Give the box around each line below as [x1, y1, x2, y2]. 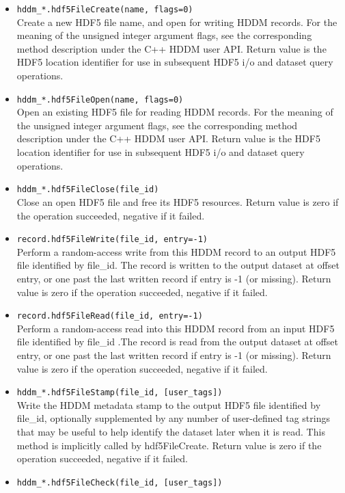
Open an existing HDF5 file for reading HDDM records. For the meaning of [16, 105, 333, 119]
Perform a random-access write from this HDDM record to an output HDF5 [16, 244, 336, 258]
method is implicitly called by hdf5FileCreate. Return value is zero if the [16, 438, 322, 452]
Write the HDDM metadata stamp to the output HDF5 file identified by [16, 397, 321, 412]
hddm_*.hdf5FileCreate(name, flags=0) [16, 5, 193, 14]
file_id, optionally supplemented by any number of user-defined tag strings [16, 411, 330, 425]
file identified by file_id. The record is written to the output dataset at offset [16, 258, 340, 272]
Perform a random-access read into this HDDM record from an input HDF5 [16, 321, 335, 335]
